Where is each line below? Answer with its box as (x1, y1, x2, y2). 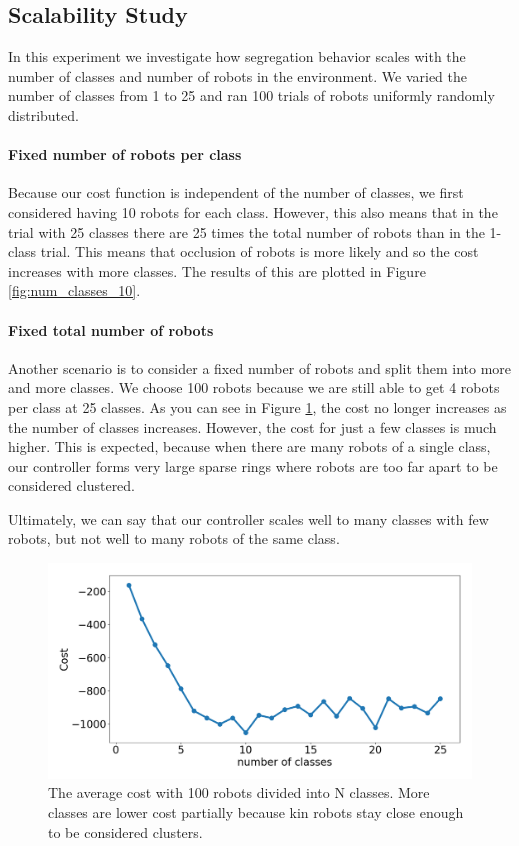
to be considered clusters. (48, 821, 203, 842)
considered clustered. (8, 475, 136, 496)
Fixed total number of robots (8, 319, 214, 340)
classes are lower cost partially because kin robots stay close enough (48, 801, 464, 822)
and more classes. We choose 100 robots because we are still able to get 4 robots (8, 377, 500, 398)
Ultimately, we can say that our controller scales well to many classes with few (8, 508, 489, 529)
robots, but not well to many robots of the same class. (8, 528, 340, 549)
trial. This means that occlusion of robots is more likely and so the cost (40, 241, 479, 262)
